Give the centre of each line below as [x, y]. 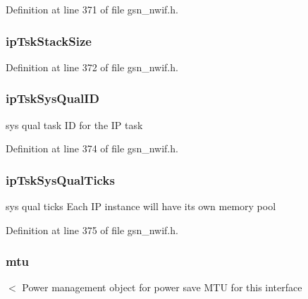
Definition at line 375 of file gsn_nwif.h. [92, 230]
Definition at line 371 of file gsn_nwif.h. [92, 9]
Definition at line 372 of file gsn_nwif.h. [92, 67]
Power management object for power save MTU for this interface [162, 287]
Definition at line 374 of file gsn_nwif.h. [92, 148]
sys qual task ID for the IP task [74, 124]
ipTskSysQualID [53, 98]
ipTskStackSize [49, 41]
